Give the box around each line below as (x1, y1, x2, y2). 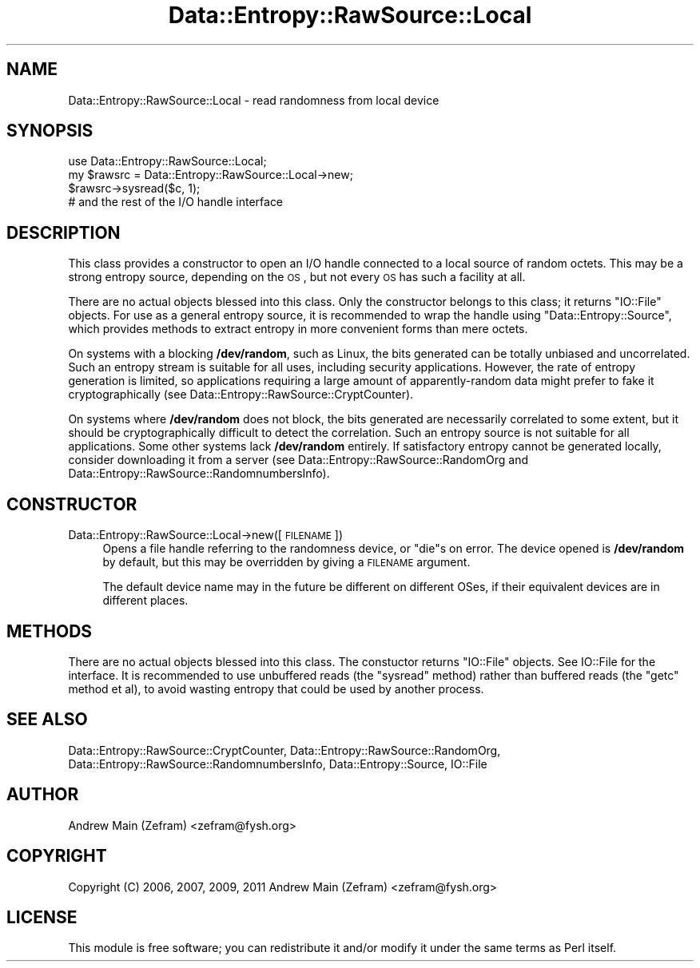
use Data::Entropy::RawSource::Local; (68, 154, 267, 169)
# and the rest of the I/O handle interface (68, 195, 284, 209)
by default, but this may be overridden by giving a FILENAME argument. (102, 555, 471, 569)
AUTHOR (6, 784, 79, 805)
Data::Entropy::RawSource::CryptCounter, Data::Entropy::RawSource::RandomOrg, (68, 743, 501, 757)
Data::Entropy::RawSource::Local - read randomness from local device (68, 93, 439, 107)
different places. (102, 593, 189, 608)
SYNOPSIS (6, 121, 93, 141)
